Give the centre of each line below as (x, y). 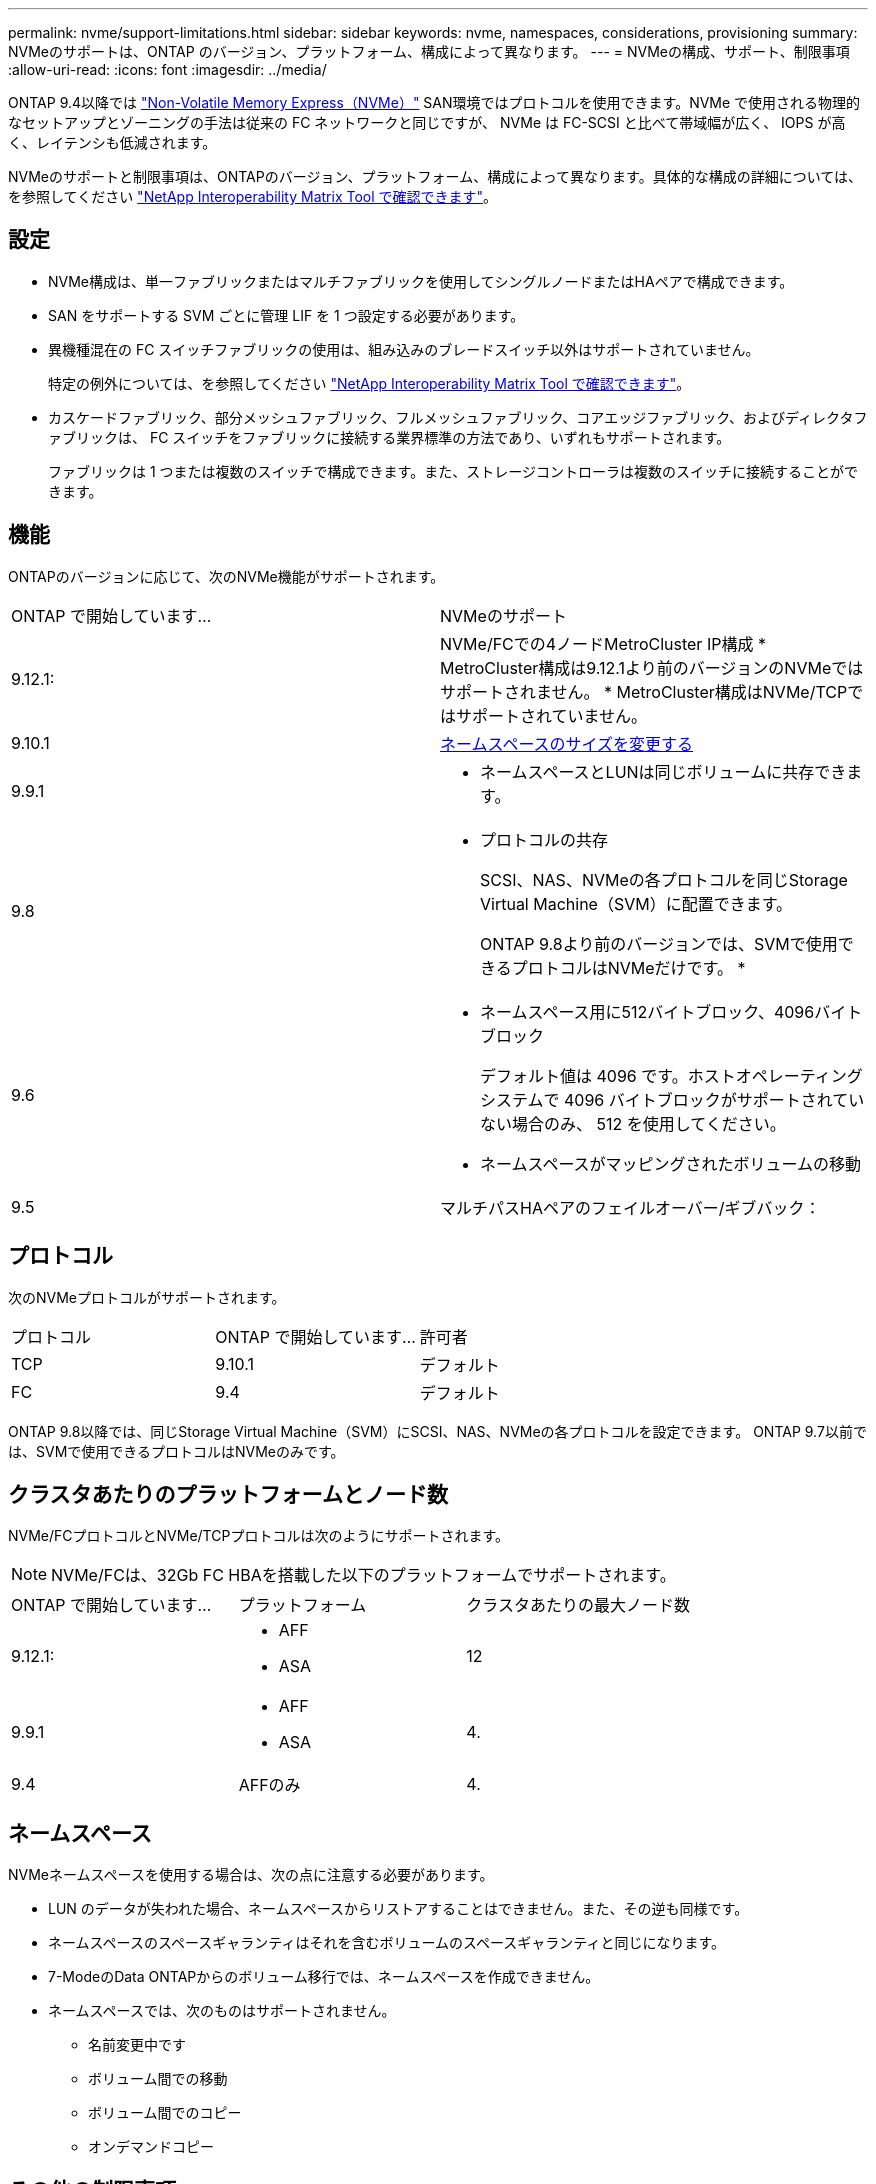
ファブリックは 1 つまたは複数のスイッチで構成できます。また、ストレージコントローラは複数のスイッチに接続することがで (453, 471)
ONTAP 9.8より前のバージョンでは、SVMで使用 (659, 943)
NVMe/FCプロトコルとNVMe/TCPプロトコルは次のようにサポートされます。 (258, 1536)
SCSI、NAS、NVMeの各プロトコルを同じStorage (664, 879)
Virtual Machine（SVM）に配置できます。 (636, 903)
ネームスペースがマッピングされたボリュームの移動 (671, 1163)
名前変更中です (137, 2045)
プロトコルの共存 (544, 839)
